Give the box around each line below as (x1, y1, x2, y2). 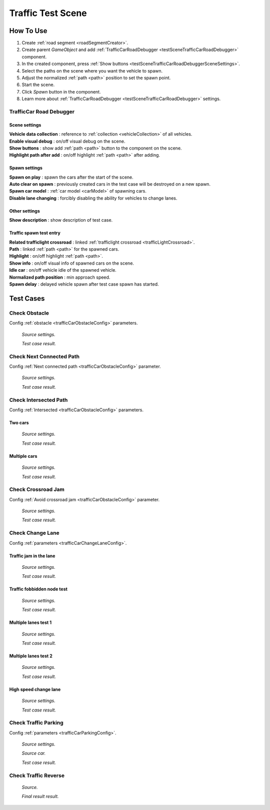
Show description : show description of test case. (9, 217, 113, 223)
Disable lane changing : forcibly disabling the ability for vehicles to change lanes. (9, 195, 177, 201)
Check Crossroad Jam (9, 486, 64, 493)
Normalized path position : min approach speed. (9, 274, 110, 280)
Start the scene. (21, 82, 55, 88)
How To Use (9, 27, 47, 35)
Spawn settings (9, 165, 42, 171)
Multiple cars (9, 453, 37, 459)
